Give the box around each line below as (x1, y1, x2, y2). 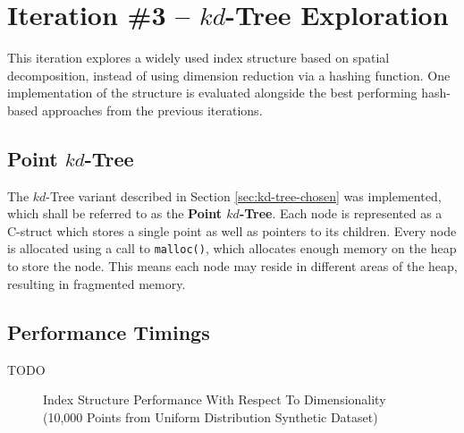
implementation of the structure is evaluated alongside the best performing (7, 83, 418, 102)
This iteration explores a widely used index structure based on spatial (7, 48, 390, 67)
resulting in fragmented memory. (7, 274, 186, 293)
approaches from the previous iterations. (41, 100, 263, 119)
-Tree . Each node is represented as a (239, 204, 443, 223)
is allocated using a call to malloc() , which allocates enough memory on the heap (7, 239, 457, 258)
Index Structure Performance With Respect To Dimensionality (43, 390, 386, 409)
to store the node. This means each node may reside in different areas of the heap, (7, 257, 458, 276)
